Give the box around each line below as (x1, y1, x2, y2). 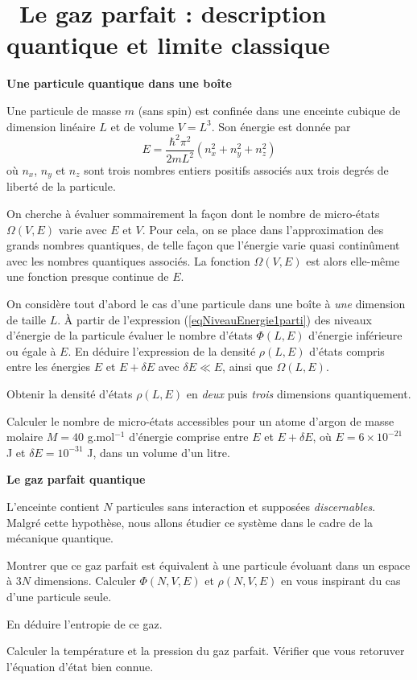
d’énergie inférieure (308, 327, 403, 344)
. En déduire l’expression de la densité (68, 342, 256, 359)
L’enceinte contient (6, 497, 100, 514)
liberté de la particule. (6, 178, 116, 195)
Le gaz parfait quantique (6, 471, 146, 488)
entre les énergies (6, 358, 91, 375)
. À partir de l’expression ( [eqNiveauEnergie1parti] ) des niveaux (57, 311, 372, 328)
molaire (6, 428, 43, 445)
